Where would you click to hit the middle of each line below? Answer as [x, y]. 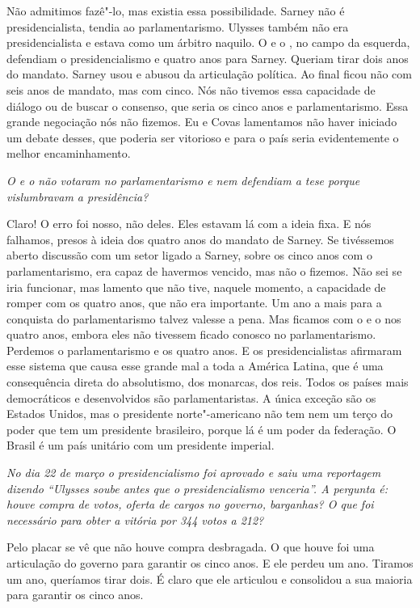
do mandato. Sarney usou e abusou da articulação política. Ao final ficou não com [209, 74]
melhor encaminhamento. [69, 153]
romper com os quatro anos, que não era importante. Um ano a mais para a [194, 303]
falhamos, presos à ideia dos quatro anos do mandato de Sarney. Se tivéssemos [200, 239]
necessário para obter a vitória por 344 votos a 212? [135, 519]
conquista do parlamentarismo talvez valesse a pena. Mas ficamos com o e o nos [204, 318]
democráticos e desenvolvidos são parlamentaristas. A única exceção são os [191, 397]
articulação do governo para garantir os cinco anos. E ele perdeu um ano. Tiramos [210, 563]
